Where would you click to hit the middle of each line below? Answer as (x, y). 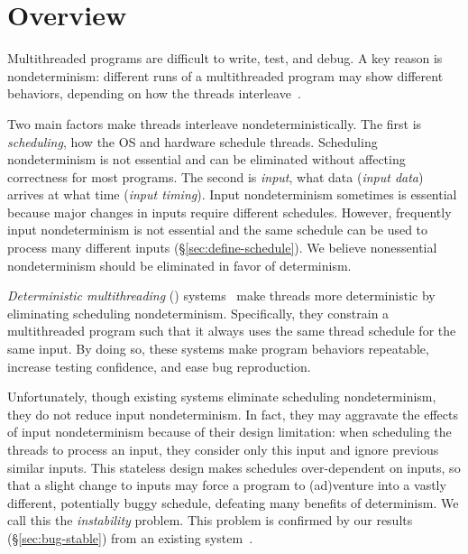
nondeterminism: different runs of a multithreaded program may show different (225, 75)
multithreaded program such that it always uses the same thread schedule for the (232, 331)
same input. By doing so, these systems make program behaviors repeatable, (218, 349)
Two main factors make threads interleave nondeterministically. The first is (215, 123)
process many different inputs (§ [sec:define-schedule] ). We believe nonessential (222, 248)
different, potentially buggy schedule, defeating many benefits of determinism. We (233, 502)
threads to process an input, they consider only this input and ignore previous (223, 449)
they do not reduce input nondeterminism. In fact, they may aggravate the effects (233, 414)
